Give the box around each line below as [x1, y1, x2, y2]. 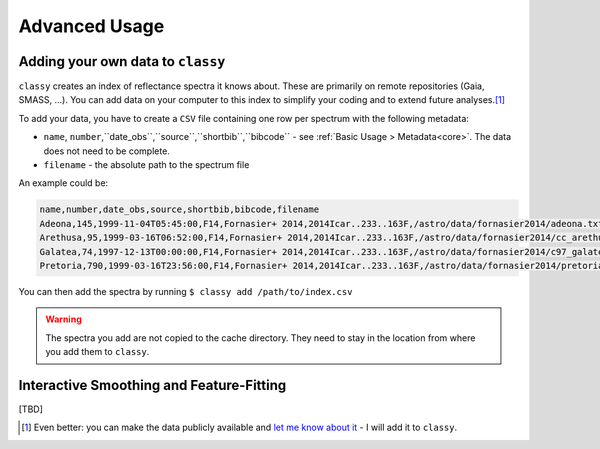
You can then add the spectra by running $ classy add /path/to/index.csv [18, 285, 353, 297]
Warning [45, 313, 82, 325]
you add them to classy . [45, 346, 150, 358]
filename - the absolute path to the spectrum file [43, 159, 250, 171]
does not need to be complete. [43, 145, 170, 157]
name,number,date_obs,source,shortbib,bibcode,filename [39, 204, 320, 215]
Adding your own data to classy [18, 53, 226, 70]
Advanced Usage [18, 15, 165, 37]
